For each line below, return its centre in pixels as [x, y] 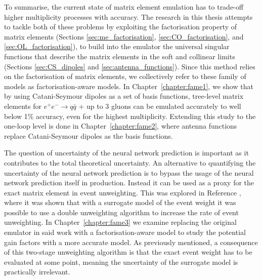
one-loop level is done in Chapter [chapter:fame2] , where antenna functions [121, 126]
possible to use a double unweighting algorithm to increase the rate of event [121, 212]
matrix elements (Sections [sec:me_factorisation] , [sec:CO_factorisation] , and [124, 36]
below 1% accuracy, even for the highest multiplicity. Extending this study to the [130, 116]
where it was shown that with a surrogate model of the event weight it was [120, 202]
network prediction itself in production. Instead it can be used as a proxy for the [129, 183]
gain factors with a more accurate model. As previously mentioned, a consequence [131, 242]
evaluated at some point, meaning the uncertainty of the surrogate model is [121, 262]
